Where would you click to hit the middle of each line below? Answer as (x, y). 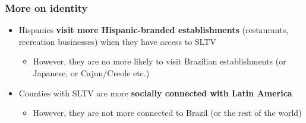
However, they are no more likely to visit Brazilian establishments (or (160, 61)
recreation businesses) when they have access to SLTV (117, 41)
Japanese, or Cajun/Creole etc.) (91, 73)
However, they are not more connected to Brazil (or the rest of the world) (167, 113)
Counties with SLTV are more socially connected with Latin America (155, 93)
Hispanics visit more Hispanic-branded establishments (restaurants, (154, 30)
